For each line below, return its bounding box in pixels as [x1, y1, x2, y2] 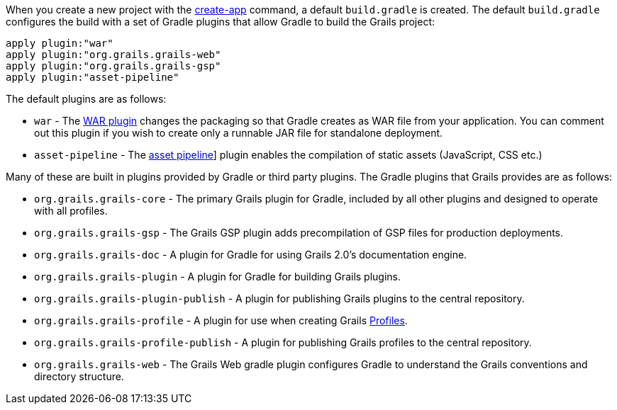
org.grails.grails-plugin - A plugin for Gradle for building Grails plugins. [34, 271, 401, 283]
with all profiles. [34, 205, 108, 217]
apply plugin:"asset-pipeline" [6, 72, 179, 83]
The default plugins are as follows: [6, 93, 167, 105]
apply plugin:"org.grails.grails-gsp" [6, 60, 221, 72]
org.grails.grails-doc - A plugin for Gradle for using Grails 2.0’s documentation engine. [34, 249, 467, 261]
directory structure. [34, 370, 124, 382]
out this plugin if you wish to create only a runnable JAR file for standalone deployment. [34, 127, 443, 139]
